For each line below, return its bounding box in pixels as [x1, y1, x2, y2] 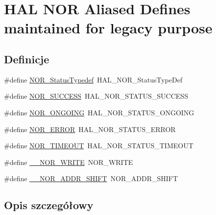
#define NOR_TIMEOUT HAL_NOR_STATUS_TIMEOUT [4, 140, 193, 151]
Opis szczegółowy [4, 197, 94, 213]
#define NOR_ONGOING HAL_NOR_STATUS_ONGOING [4, 107, 194, 117]
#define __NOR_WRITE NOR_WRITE [4, 157, 133, 167]
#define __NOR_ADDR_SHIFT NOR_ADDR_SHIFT [4, 173, 178, 184]
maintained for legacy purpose [4, 18, 213, 38]
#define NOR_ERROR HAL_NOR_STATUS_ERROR [4, 124, 176, 134]
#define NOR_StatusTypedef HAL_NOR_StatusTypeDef [4, 74, 183, 84]
